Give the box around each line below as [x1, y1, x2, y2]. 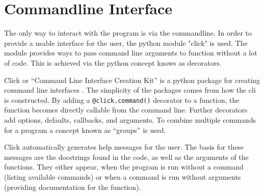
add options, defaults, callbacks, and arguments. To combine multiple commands [4, 114, 256, 125]
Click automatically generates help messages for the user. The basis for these [4, 142, 244, 152]
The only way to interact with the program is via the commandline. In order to [4, 27, 252, 38]
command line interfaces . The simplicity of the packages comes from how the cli [4, 85, 256, 95]
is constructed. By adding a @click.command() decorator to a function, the [4, 94, 240, 105]
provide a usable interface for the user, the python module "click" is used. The [4, 37, 248, 48]
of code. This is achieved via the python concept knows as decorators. [4, 57, 222, 68]
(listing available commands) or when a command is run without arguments [4, 171, 241, 182]
